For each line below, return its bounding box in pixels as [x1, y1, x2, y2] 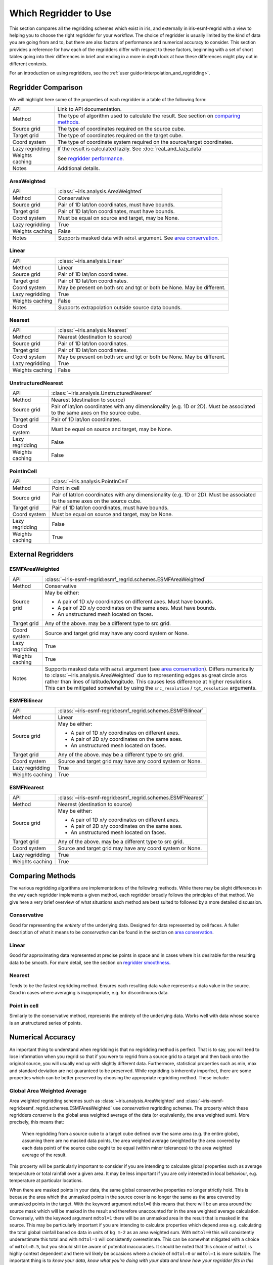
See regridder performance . [57, 155, 124, 162]
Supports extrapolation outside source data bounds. [58, 304, 182, 311]
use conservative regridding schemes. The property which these [113, 1105, 248, 1111]
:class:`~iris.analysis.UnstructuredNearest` [51, 390, 153, 397]
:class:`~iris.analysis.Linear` [58, 257, 124, 264]
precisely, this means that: [9, 1119, 64, 1125]
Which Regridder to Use [9, 8, 112, 19]
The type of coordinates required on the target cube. [57, 132, 183, 139]
